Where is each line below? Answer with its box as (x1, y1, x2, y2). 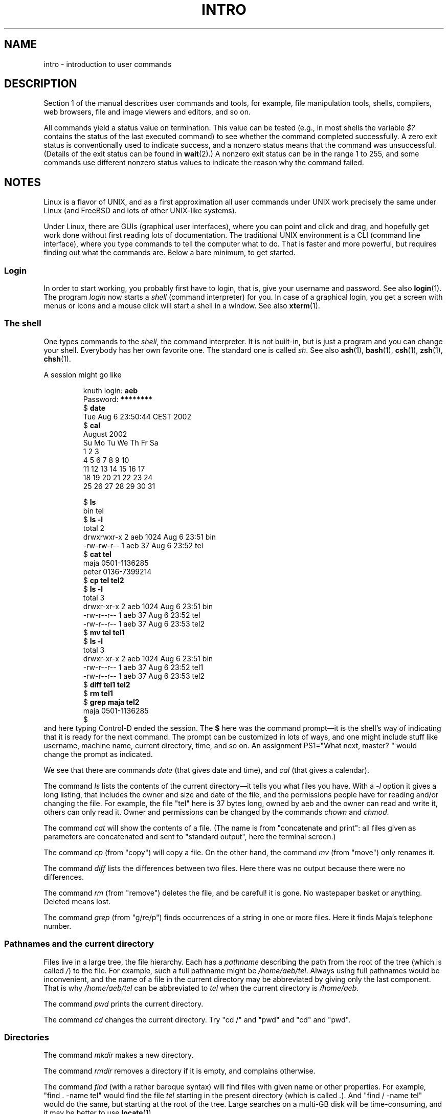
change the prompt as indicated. (43, 749, 153, 759)
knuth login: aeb (83, 386, 138, 395)
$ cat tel (83, 549, 111, 559)
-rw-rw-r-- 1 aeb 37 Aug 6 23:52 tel (83, 541, 204, 550)
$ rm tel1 (83, 688, 113, 698)
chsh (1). (43, 354, 71, 363)
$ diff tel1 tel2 (83, 680, 130, 689)
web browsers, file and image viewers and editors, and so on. (43, 107, 251, 117)
